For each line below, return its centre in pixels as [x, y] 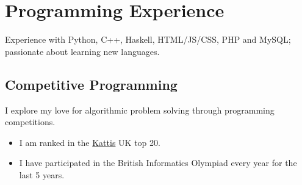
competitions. [30, 122]
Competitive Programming [91, 84]
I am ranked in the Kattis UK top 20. [90, 142]
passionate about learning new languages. [82, 51]
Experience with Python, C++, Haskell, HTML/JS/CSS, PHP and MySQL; [148, 39]
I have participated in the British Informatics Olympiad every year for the [158, 163]
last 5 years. [42, 174]
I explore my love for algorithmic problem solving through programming [140, 110]
